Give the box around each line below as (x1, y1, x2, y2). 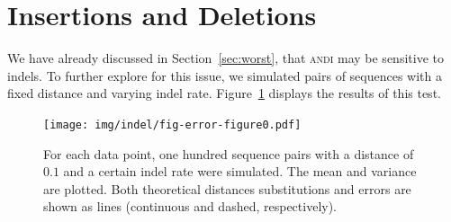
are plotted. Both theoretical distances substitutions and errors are (43, 179, 411, 198)
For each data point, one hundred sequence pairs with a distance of (43, 144, 414, 163)
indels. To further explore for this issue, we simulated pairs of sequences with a (7, 66, 443, 84)
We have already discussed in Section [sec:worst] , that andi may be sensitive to (7, 49, 444, 67)
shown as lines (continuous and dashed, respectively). (43, 197, 338, 216)
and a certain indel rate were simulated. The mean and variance (63, 162, 417, 181)
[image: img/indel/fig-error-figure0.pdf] (43, 118, 302, 131)
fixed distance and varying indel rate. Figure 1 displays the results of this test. (7, 84, 441, 102)
